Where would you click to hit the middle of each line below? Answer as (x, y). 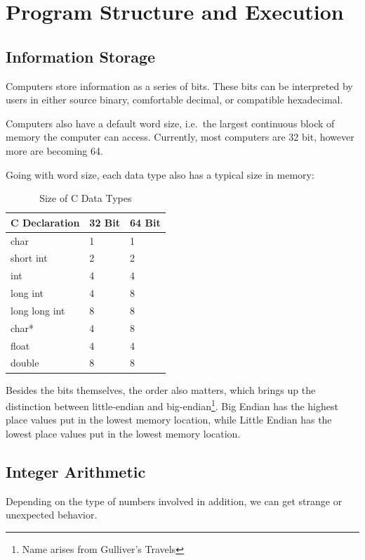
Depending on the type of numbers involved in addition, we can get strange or (174, 501)
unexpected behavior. (52, 515)
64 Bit (145, 222)
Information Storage (81, 56)
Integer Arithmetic (76, 471)
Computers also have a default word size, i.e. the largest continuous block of (170, 123)
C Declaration (45, 222)
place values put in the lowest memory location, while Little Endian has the (169, 420)
